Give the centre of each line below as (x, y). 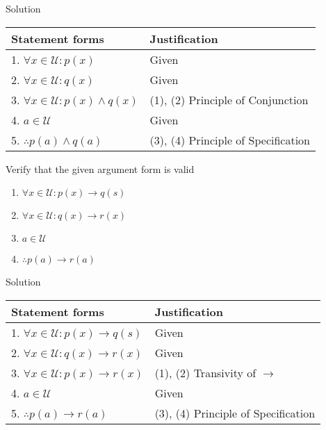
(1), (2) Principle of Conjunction (229, 99)
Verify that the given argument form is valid (100, 168)
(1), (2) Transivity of (205, 372)
